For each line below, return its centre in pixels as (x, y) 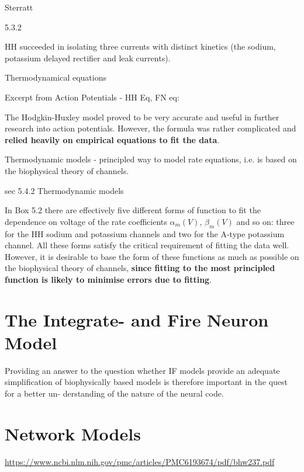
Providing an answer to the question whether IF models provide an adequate (142, 370)
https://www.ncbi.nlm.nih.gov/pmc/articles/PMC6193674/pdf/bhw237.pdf (140, 461)
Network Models (73, 433)
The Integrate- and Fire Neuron (137, 319)
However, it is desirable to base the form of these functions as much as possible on (152, 256)
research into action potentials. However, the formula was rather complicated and (151, 128)
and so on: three (265, 221)
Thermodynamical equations (56, 77)
